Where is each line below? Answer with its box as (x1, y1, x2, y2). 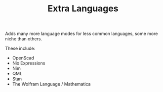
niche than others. (5, 36, 42, 42)
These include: (5, 45, 36, 52)
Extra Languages (47, 3, 119, 14)
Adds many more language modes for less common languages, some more (5, 31, 158, 37)
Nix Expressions (12, 60, 45, 66)
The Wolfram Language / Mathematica (12, 81, 91, 87)
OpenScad (12, 55, 35, 61)
